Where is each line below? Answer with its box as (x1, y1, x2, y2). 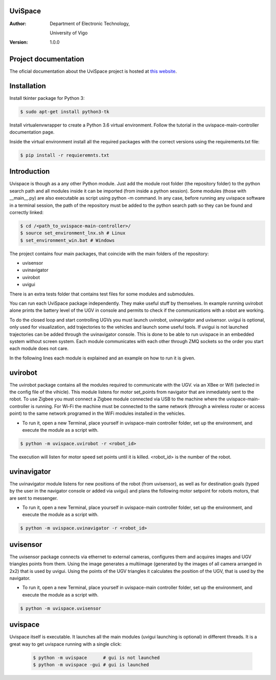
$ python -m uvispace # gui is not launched (33, 654, 160, 661)
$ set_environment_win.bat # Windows (20, 237, 115, 243)
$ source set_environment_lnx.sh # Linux (20, 230, 126, 236)
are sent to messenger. (9, 495, 58, 501)
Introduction (9, 167, 50, 176)
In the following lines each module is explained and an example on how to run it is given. (9, 355, 195, 361)
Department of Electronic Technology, (50, 20, 130, 27)
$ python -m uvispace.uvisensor (20, 605, 102, 611)
